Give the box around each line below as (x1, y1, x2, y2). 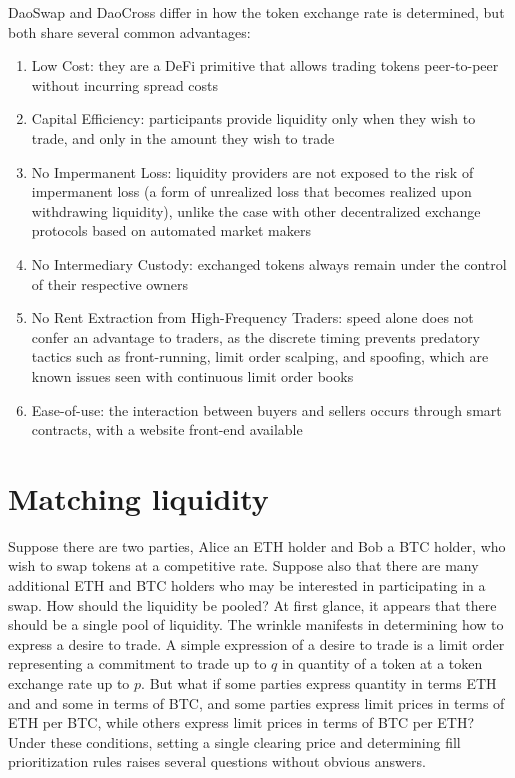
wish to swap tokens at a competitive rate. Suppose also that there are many (8, 555, 479, 576)
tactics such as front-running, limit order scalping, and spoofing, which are (31, 346, 489, 367)
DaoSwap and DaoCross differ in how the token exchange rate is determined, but (8, 2, 505, 22)
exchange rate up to (8, 672, 130, 693)
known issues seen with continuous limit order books (31, 365, 354, 386)
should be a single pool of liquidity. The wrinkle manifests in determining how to (8, 614, 504, 635)
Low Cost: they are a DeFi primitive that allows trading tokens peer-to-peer (31, 55, 499, 76)
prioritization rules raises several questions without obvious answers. (8, 751, 426, 772)
